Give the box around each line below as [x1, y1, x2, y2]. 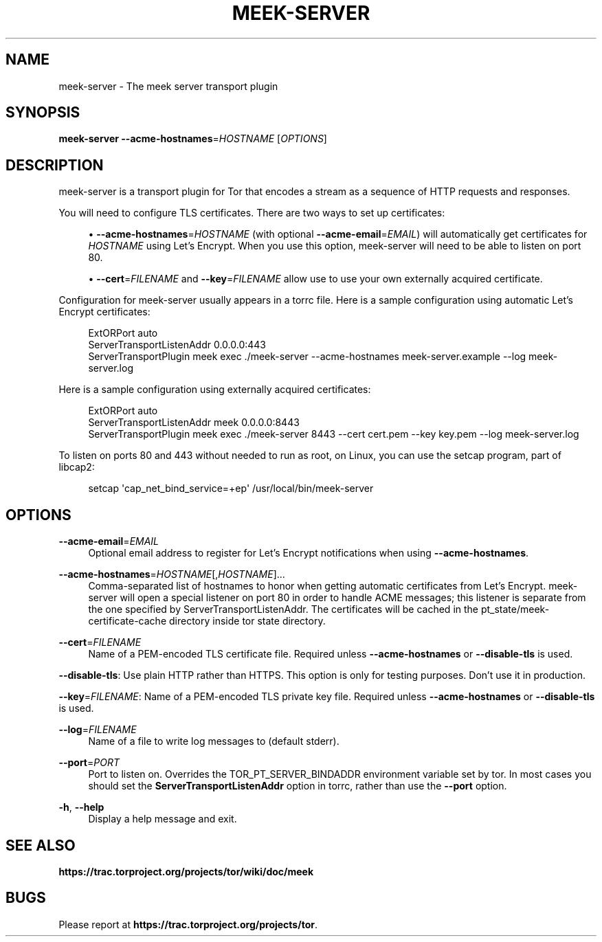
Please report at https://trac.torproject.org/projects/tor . [58, 918, 317, 930]
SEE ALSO [5, 836, 76, 854]
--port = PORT [58, 756, 120, 769]
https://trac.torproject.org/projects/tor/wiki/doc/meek [58, 865, 314, 877]
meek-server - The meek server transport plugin [58, 80, 278, 92]
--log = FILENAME [58, 724, 137, 736]
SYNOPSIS [5, 104, 80, 122]
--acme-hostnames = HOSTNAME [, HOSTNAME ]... [58, 568, 285, 581]
